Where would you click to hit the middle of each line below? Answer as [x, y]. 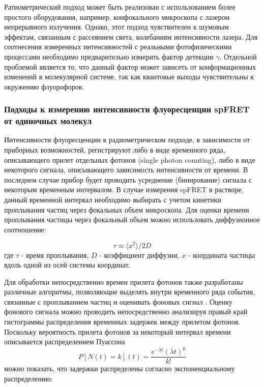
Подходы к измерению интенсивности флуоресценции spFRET [127, 109]
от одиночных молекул [48, 121]
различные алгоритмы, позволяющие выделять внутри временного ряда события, [130, 292]
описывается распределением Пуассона [65, 341]
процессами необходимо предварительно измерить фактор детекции [109, 56]
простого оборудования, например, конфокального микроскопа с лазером [117, 17]
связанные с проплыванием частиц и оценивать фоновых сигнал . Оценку [118, 301]
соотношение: [25, 229]
